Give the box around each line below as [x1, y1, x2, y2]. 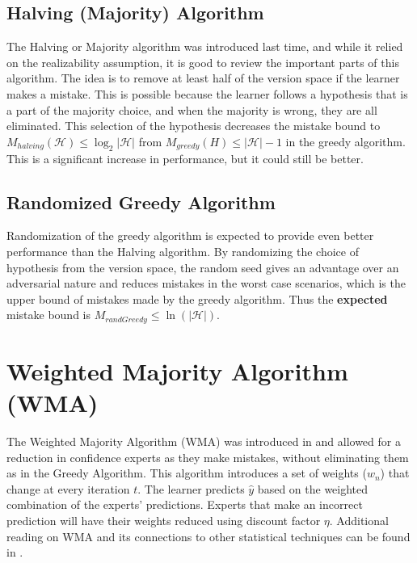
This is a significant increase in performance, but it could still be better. [6, 149, 364, 166]
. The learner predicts [137, 480, 245, 497]
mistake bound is [6, 306, 91, 323]
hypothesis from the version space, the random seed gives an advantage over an [6, 258, 399, 275]
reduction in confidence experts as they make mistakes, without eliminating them [6, 448, 409, 465]
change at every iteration [6, 480, 130, 497]
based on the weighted [257, 480, 369, 497]
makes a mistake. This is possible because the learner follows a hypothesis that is [6, 85, 408, 102]
